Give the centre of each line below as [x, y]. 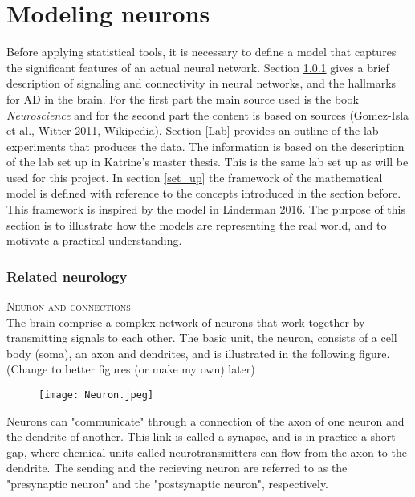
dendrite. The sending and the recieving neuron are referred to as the [177, 468]
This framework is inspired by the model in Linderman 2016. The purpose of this [206, 209]
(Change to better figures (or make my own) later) [131, 369]
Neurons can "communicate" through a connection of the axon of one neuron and [205, 420]
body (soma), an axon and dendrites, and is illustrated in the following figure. [198, 353]
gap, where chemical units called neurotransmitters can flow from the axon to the [207, 452]
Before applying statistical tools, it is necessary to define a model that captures [201, 52]
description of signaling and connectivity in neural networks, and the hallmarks [201, 83]
